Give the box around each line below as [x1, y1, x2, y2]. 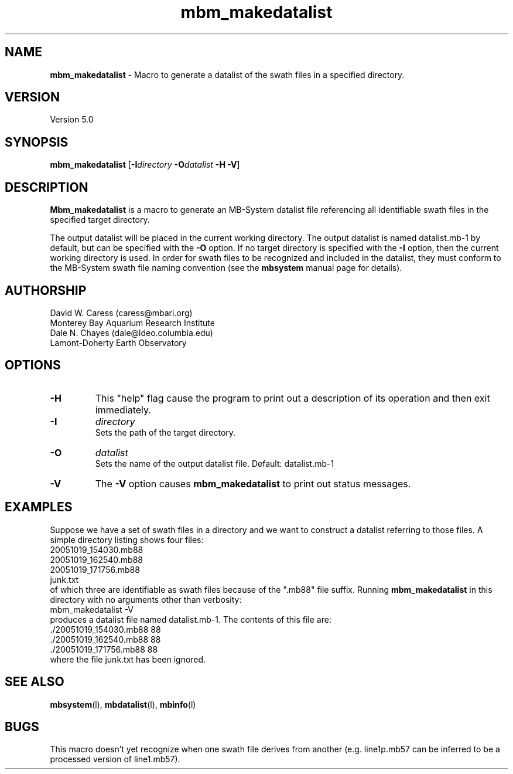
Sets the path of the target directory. [95, 427, 236, 437]
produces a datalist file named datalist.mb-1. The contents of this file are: [50, 614, 331, 624]
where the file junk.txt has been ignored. [50, 654, 206, 664]
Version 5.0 [50, 114, 94, 125]
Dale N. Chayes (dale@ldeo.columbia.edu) [50, 327, 213, 338]
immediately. [95, 403, 151, 416]
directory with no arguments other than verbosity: [50, 594, 242, 605]
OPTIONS [5, 358, 61, 373]
